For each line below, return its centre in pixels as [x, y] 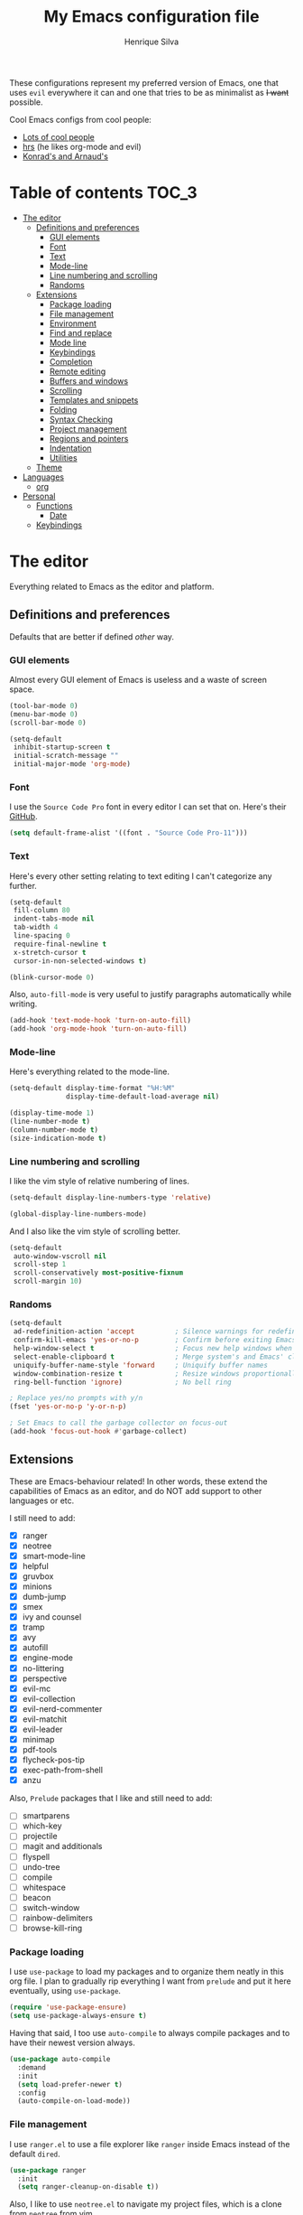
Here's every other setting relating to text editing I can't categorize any [141, 876]
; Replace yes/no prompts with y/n [76, 1398]
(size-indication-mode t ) [58, 1138]
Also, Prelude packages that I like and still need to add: [111, 1799]
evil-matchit [45, 1719]
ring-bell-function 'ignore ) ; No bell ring [122, 1382]
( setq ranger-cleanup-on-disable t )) [88, 2187]
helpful [36, 1565]
